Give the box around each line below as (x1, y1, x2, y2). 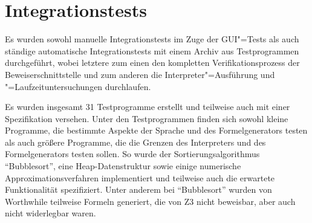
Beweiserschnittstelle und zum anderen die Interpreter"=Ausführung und (5, 68, 275, 80)
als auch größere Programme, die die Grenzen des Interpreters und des (5, 135, 266, 148)
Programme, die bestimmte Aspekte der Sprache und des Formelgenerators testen (5, 124, 308, 137)
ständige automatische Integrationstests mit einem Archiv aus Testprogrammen (5, 44, 299, 57)
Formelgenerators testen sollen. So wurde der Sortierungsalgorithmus (5, 147, 260, 160)
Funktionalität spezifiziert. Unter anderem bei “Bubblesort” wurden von (5, 183, 272, 196)
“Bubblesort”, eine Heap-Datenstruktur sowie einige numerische (5, 160, 241, 172)
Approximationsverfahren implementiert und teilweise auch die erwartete (5, 171, 275, 184)
